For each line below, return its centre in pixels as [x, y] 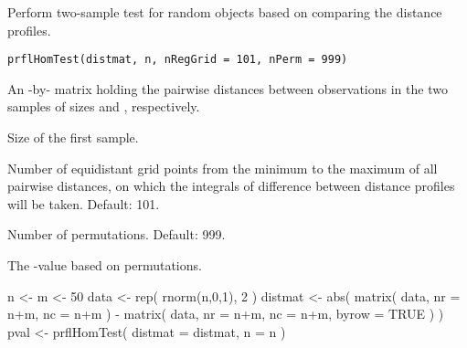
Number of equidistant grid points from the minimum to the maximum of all [223, 168]
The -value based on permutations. [105, 265]
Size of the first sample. [73, 137]
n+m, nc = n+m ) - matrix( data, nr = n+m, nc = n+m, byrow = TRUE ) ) [226, 314]
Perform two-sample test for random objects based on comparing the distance [225, 12]
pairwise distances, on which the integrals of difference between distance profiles [231, 186]
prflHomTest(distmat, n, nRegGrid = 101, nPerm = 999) [178, 60]
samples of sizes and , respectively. [104, 106]
